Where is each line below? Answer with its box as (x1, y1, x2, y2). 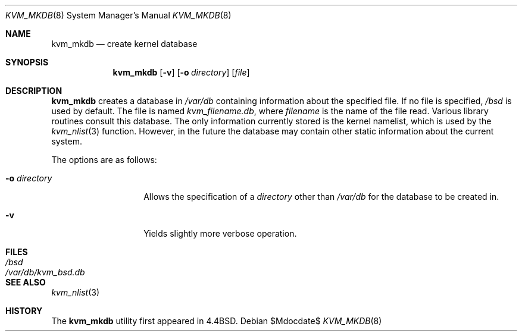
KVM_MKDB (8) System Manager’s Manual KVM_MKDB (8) (5, 10, 232, 20)
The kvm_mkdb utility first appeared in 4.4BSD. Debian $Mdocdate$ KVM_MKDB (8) (51, 316, 382, 326)
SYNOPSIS (5, 57, 49, 67)
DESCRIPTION (5, 86, 62, 96)
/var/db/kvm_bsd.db (5, 267, 85, 277)
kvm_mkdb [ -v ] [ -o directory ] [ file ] (112, 67, 250, 77)
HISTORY (5, 306, 43, 316)
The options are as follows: (51, 155, 157, 165)
